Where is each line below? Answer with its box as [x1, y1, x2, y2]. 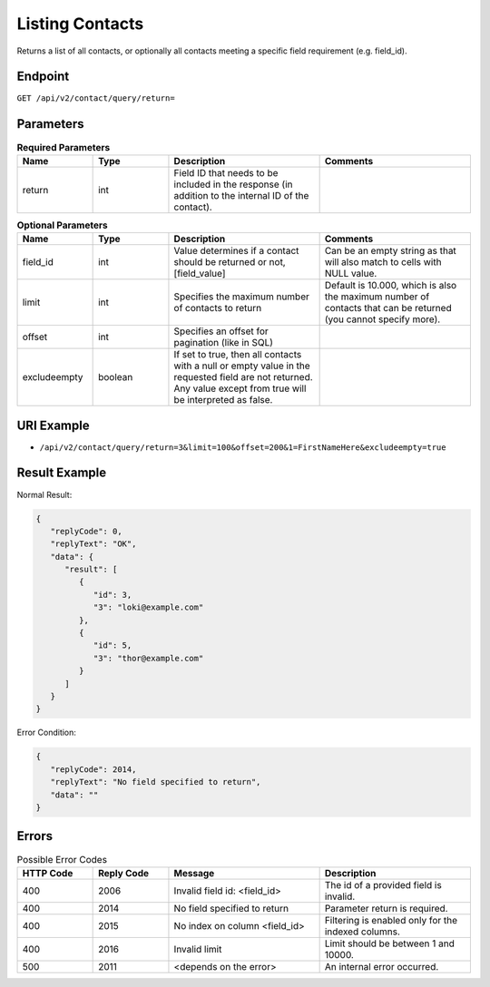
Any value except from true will [173, 382, 307, 395]
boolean [98, 371, 133, 384]
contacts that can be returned [324, 302, 453, 315]
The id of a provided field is [324, 878, 442, 891]
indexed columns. [324, 925, 401, 938]
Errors [16, 828, 54, 844]
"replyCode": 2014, [50, 764, 137, 775]
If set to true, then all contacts [173, 348, 302, 361]
